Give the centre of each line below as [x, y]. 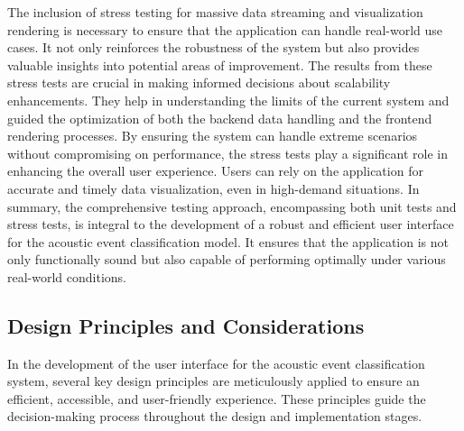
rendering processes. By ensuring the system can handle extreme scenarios [213, 136]
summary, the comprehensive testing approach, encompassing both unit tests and [232, 206]
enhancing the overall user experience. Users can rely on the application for [215, 171]
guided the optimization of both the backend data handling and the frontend [220, 118]
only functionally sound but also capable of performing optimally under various [227, 259]
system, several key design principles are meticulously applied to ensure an [213, 381]
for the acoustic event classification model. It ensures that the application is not [228, 241]
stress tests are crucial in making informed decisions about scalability [199, 83]
